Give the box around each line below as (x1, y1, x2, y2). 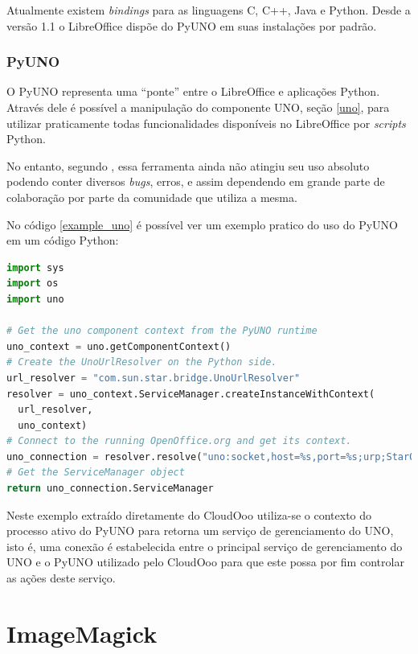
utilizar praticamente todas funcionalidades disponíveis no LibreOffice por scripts (6, 114, 406, 131)
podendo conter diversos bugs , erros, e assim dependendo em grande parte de (6, 173, 385, 190)
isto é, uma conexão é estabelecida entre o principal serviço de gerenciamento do (6, 537, 403, 554)
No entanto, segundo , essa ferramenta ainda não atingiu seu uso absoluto (6, 157, 370, 174)
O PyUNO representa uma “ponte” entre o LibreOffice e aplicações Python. (6, 83, 380, 100)
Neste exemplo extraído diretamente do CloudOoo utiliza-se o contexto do (6, 506, 372, 523)
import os (6, 278, 59, 290)
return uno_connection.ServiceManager (6, 483, 214, 495)
